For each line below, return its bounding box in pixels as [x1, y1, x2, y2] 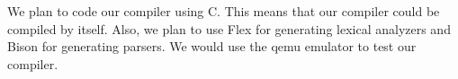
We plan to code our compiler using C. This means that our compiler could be [7, 2, 440, 20]
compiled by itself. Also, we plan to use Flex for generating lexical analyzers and [7, 19, 451, 38]
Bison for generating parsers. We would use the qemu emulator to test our [7, 37, 417, 56]
